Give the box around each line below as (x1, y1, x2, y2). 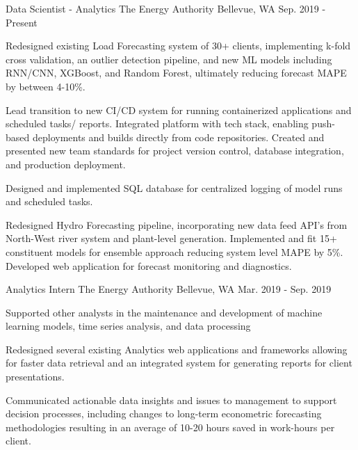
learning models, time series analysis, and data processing (6, 319, 251, 333)
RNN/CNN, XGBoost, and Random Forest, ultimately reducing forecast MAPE (6, 65, 347, 80)
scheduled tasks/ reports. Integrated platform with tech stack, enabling (6, 116, 309, 131)
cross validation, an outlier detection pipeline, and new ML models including (6, 51, 332, 66)
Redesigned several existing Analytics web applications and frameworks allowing (6, 341, 348, 356)
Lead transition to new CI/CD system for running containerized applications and (6, 102, 352, 117)
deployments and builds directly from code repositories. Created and (32, 129, 325, 144)
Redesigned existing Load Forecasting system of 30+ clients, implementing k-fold (6, 38, 351, 53)
